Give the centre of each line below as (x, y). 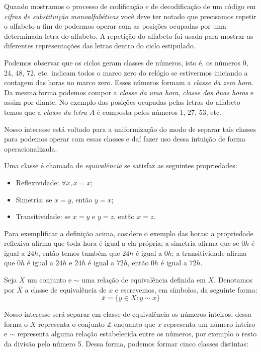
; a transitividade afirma (209, 253)
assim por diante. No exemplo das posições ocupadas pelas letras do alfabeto (122, 102)
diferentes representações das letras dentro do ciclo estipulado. (100, 46)
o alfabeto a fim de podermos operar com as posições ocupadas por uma (115, 26)
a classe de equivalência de (66, 289)
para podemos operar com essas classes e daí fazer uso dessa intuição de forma (125, 139)
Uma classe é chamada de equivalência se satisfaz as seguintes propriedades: (121, 165)
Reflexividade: (37, 182)
